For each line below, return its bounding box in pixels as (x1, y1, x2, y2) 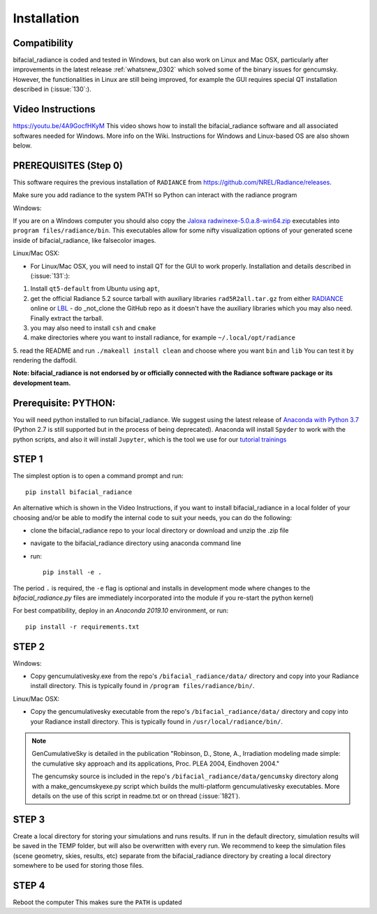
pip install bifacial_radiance (25, 488, 133, 496)
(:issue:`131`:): (30, 272, 71, 280)
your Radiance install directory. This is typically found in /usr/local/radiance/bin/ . (30, 717, 283, 726)
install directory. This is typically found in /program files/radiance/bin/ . (30, 682, 255, 690)
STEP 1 (13, 454, 43, 465)
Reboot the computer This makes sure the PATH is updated (13, 898, 182, 906)
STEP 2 (13, 640, 45, 652)
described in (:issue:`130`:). (13, 85, 91, 94)
